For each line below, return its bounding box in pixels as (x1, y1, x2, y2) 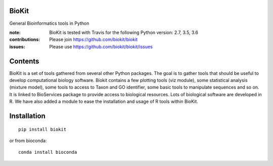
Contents (9, 57, 39, 65)
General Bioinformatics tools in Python (9, 20, 89, 26)
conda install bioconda (18, 149, 77, 155)
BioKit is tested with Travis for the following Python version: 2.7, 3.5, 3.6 (49, 29, 198, 35)
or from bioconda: (9, 137, 47, 144)
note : (9, 29, 21, 35)
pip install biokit (18, 127, 67, 132)
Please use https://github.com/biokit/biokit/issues (49, 44, 153, 50)
